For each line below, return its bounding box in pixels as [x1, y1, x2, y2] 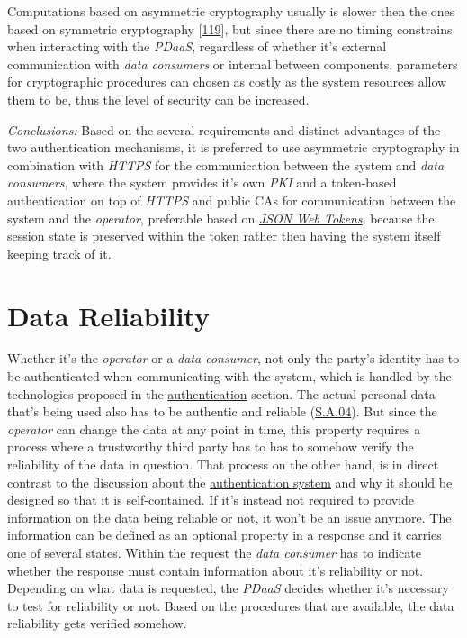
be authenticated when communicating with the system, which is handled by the [7, 367, 452, 386]
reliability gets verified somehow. [7, 614, 187, 633]
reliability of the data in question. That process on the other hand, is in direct [7, 455, 439, 473]
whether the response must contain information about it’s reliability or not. [7, 561, 424, 579]
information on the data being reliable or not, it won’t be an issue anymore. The [7, 507, 452, 526]
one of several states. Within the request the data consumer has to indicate [7, 542, 421, 561]
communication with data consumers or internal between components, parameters [7, 54, 458, 73]
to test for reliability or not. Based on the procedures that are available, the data [7, 596, 454, 615]
